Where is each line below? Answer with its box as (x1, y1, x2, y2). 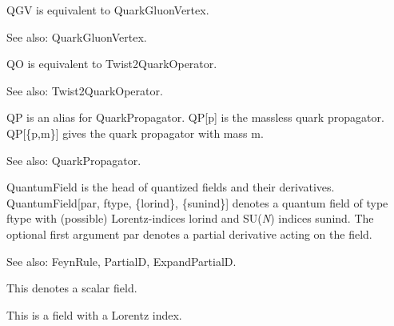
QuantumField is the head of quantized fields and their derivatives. (6, 179, 335, 195)
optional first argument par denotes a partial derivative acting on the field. (6, 225, 372, 242)
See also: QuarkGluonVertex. (6, 28, 147, 45)
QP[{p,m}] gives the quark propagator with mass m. (6, 124, 264, 141)
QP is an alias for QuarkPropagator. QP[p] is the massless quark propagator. (6, 109, 384, 126)
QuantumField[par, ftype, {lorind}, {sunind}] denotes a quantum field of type (6, 194, 388, 211)
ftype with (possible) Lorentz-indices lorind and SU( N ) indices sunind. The (6, 210, 374, 227)
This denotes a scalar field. (6, 280, 137, 296)
